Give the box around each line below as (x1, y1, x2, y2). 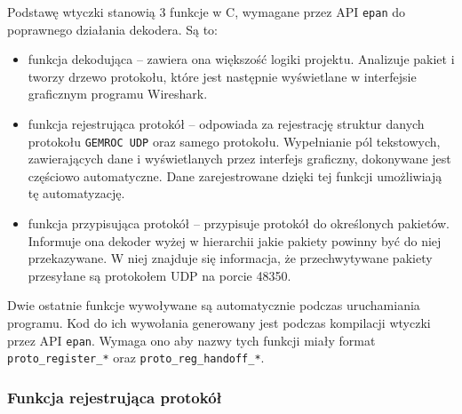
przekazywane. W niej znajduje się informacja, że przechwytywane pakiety (28, 249, 433, 267)
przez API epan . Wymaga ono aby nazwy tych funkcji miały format (7, 330, 376, 349)
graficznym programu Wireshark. (28, 84, 208, 103)
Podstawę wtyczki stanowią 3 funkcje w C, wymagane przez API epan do (7, 3, 406, 20)
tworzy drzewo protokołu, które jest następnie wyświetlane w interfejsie (28, 67, 417, 85)
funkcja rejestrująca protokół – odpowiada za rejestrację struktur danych (28, 115, 425, 133)
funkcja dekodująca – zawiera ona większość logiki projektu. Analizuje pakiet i (28, 50, 455, 68)
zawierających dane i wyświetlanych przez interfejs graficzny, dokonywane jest (28, 149, 451, 168)
